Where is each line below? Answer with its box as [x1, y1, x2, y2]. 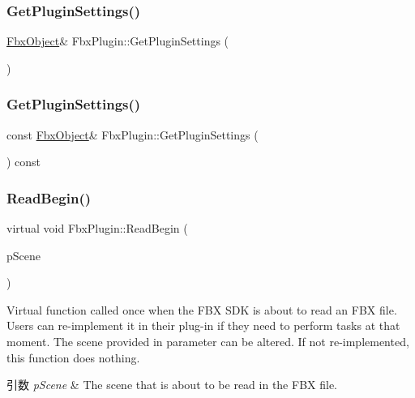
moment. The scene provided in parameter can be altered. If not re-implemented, [6, 333, 409, 349]
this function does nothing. [6, 349, 140, 366]
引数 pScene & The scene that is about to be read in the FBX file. [6, 376, 338, 393]
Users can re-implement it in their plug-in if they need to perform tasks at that [6, 317, 400, 334]
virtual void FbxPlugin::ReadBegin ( [6, 220, 188, 237]
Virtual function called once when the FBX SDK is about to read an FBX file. [6, 301, 397, 318]
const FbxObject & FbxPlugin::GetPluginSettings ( [6, 126, 259, 143]
